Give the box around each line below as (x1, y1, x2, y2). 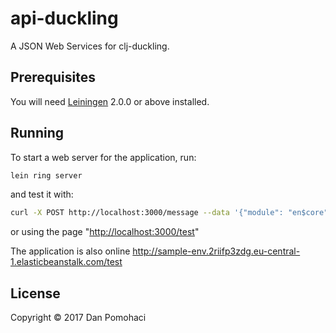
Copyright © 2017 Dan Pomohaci (10, 312, 147, 324)
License (10, 285, 61, 302)
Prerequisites (10, 69, 96, 86)
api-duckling (10, 7, 119, 30)
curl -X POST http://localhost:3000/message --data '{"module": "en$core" (10, 208, 329, 218)
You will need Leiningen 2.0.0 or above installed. (10, 95, 210, 107)
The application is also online (10, 245, 131, 257)
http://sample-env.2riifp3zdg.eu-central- (132, 245, 301, 257)
